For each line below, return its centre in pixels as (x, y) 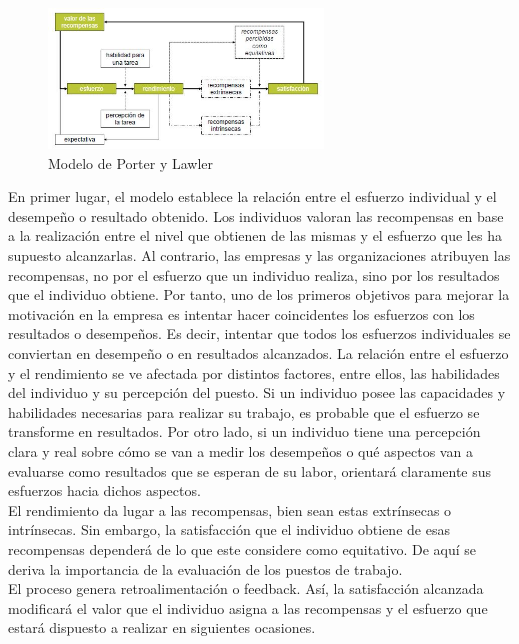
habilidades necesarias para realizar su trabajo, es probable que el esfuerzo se (244, 411)
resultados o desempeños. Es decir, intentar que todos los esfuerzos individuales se (259, 333)
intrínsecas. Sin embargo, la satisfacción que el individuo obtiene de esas (229, 529)
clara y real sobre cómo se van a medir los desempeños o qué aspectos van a (240, 450)
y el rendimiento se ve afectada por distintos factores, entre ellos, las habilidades (254, 372)
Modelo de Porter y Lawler (131, 162)
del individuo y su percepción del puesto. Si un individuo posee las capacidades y (257, 392)
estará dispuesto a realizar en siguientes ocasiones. (162, 627)
